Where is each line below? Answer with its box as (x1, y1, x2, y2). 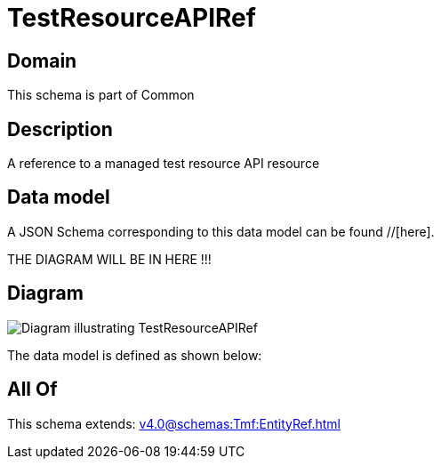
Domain (7, 49, 77, 72)
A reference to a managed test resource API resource (7, 156, 320, 172)
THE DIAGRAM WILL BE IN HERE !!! (7, 251, 212, 267)
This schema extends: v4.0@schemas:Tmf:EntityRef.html (7, 415, 341, 431)
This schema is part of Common (7, 87, 195, 103)
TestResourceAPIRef (7, 3, 256, 33)
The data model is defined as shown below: (7, 347, 262, 363)
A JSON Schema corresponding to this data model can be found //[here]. (7, 223, 435, 239)
